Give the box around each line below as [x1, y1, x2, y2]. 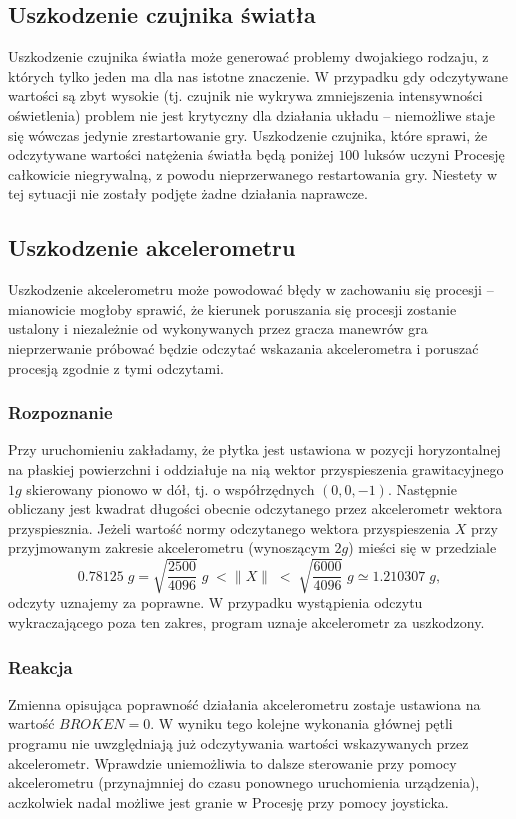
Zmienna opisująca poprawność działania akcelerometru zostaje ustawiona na [8, 693, 481, 714]
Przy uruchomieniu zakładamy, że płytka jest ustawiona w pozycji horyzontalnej [8, 439, 501, 460]
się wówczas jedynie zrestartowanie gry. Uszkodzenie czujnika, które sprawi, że [8, 124, 488, 145]
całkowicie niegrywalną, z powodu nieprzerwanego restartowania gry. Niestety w [8, 163, 498, 184]
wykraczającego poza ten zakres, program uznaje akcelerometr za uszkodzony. [8, 612, 485, 633]
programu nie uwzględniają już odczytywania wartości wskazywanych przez [8, 733, 469, 754]
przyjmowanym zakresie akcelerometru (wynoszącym [8, 537, 330, 558]
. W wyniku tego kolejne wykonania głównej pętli [150, 713, 453, 734]
